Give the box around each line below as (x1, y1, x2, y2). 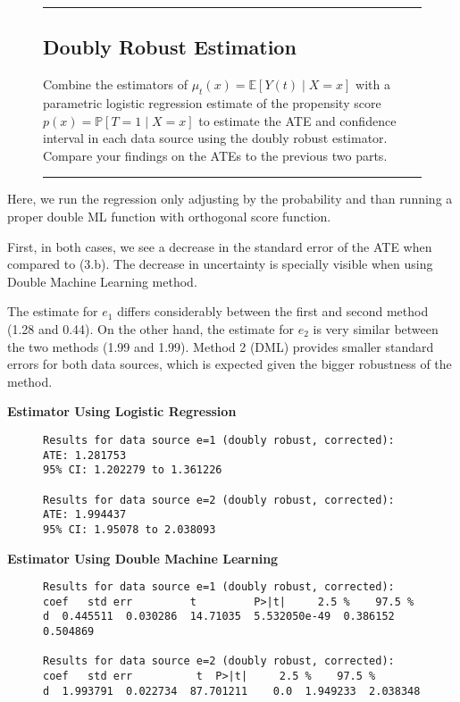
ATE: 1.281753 (43, 448, 127, 462)
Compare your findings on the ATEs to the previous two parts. (43, 146, 388, 164)
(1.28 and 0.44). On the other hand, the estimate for (7, 319, 295, 338)
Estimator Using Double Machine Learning (7, 548, 279, 567)
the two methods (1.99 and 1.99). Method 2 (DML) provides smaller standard (7, 337, 434, 355)
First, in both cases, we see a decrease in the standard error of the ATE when (7, 237, 432, 255)
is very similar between (313, 319, 439, 338)
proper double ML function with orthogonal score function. (7, 206, 331, 225)
